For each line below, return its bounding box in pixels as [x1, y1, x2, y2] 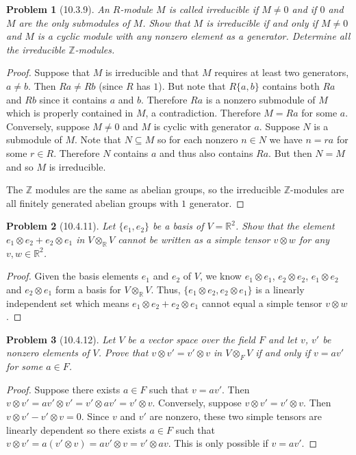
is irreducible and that [105, 65, 199, 79]
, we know [199, 269, 242, 283]
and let [268, 332, 297, 346]
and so [6, 159, 34, 173]
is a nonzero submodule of [205, 92, 316, 106]
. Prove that [98, 345, 149, 360]
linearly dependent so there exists [6, 422, 147, 436]
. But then [268, 145, 312, 160]
